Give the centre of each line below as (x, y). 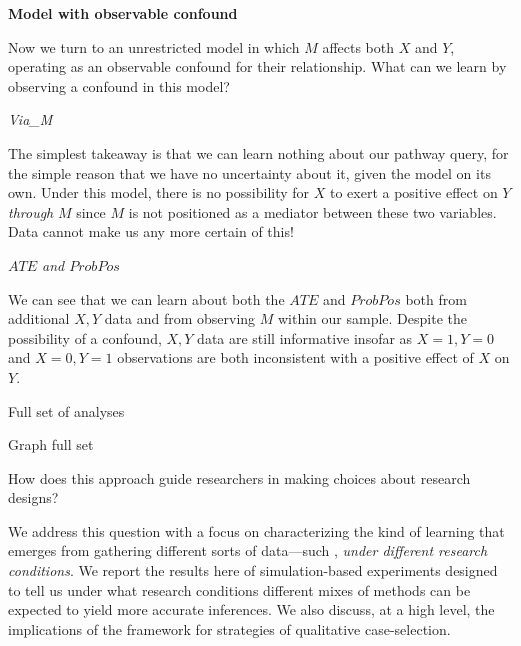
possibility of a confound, (85, 337)
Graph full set (51, 444)
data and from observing (180, 318)
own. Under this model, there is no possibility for (159, 192)
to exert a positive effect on (413, 192)
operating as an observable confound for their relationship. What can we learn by (257, 66)
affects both (358, 46)
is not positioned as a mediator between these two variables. (312, 211)
